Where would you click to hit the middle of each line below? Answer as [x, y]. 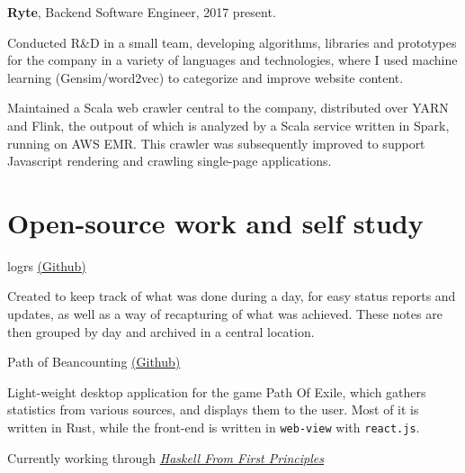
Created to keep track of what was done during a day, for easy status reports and [232, 296]
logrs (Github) [47, 265]
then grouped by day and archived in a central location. [161, 331]
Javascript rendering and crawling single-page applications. [170, 161]
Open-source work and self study [215, 222]
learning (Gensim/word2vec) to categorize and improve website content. [206, 77]
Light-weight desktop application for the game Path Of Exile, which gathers [217, 391]
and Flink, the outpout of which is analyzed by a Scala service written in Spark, [228, 125]
